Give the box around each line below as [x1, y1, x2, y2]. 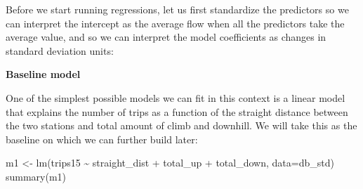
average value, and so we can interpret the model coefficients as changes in [6, 30, 326, 44]
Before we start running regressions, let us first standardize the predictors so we [6, 2, 349, 16]
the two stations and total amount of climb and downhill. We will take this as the [6, 118, 357, 133]
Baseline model [6, 67, 81, 82]
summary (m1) [6, 169, 67, 183]
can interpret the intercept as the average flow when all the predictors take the [6, 15, 345, 30]
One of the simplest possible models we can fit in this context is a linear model [6, 90, 345, 105]
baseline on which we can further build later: [6, 131, 198, 146]
